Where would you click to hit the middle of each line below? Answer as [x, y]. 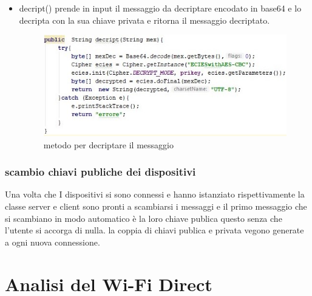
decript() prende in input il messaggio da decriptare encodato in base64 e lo [160, 8]
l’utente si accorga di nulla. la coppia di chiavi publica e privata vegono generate [154, 230]
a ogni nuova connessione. [53, 242]
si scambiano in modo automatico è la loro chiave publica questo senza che [144, 218]
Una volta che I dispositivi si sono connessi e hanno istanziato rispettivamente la [155, 194]
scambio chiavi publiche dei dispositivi [100, 172]
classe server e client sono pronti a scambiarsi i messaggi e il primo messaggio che [156, 206]
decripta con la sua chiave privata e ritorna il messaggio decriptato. [144, 20]
